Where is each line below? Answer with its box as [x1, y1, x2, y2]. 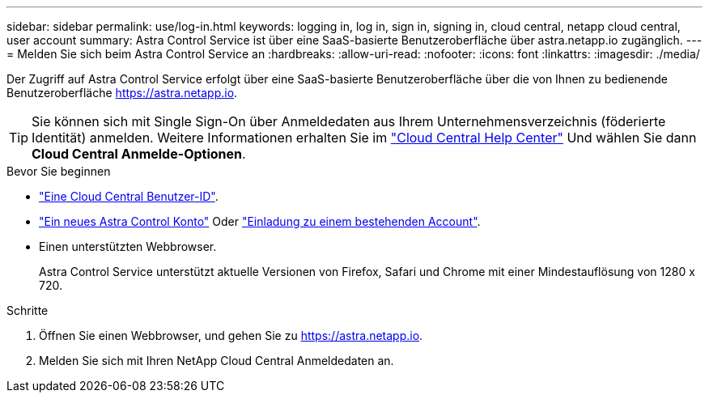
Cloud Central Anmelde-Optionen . [32, 146, 246, 162]
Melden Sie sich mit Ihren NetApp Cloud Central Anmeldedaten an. [39, 354, 394, 367]
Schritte [6, 303, 49, 317]
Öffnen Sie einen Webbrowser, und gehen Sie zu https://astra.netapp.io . [39, 329, 423, 342]
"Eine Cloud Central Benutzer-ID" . [39, 189, 219, 203]
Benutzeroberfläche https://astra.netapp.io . [6, 86, 238, 100]
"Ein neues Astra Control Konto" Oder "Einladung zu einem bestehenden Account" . [39, 214, 481, 228]
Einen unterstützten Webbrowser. [39, 240, 217, 253]
